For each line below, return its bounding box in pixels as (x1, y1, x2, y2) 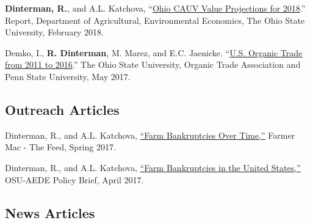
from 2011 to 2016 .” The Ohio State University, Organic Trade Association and (5, 58, 301, 71)
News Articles (5, 203, 95, 222)
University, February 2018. (5, 26, 104, 38)
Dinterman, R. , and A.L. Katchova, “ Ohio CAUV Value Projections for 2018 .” (5, 2, 306, 14)
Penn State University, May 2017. (5, 70, 131, 82)
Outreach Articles (5, 100, 120, 119)
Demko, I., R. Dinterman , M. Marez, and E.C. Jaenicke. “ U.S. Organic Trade (5, 46, 303, 59)
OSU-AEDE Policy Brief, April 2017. (5, 173, 144, 186)
